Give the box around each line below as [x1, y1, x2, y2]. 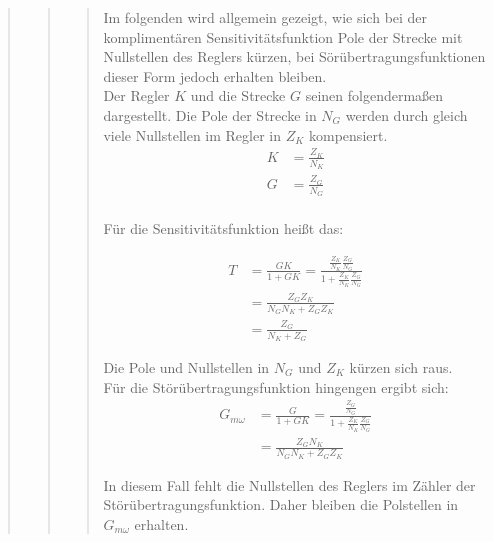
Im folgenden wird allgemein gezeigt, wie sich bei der [103, 7, 428, 27]
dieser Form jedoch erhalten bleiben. [103, 65, 327, 86]
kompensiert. [309, 124, 388, 145]
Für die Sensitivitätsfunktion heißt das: [103, 218, 344, 239]
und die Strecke [190, 85, 286, 106]
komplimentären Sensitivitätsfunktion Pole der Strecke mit [103, 26, 463, 47]
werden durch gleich [345, 104, 468, 125]
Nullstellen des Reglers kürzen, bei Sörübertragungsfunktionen [103, 46, 486, 67]
